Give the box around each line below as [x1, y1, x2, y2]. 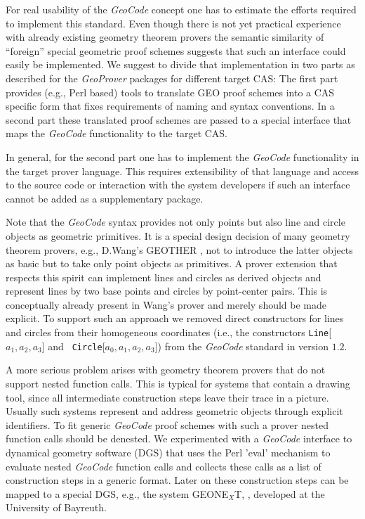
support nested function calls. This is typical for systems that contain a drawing [6, 376, 350, 390]
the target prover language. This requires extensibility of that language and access [6, 163, 359, 178]
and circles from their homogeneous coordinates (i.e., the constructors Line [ [6, 325, 332, 340]
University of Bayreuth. [6, 500, 107, 515]
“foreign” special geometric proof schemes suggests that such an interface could [6, 43, 346, 58]
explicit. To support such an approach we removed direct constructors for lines [6, 311, 344, 326]
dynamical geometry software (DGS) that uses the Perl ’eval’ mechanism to [6, 444, 331, 459]
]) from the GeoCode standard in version [154, 338, 329, 353]
